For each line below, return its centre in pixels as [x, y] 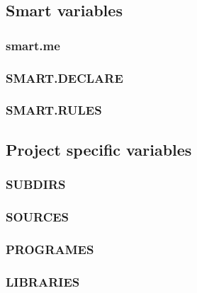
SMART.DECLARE [64, 77]
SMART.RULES [54, 110]
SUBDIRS [36, 184]
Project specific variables [99, 149]
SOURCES [38, 216]
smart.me [33, 45]
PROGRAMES [50, 249]
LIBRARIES [43, 281]
